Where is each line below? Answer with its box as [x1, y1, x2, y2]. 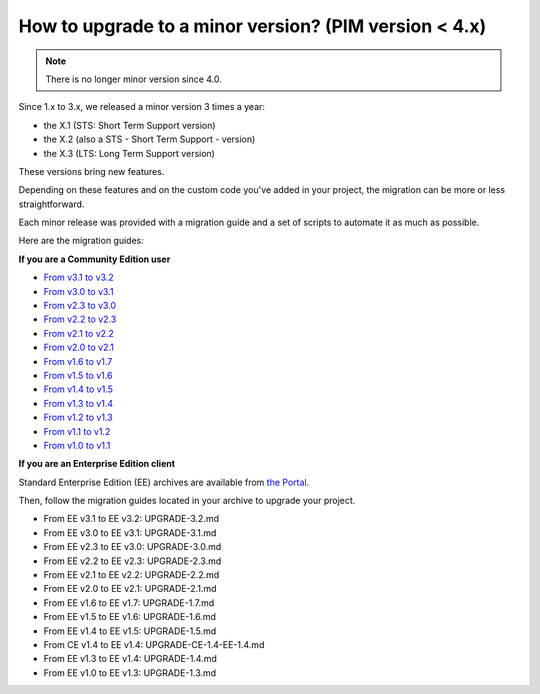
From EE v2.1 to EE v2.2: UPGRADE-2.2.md [43, 569, 220, 581]
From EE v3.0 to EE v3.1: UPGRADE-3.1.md [43, 526, 217, 539]
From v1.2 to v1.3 [43, 411, 114, 424]
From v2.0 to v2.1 [43, 341, 115, 354]
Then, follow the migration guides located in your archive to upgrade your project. [18, 495, 356, 507]
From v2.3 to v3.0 [43, 300, 117, 312]
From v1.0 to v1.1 [43, 439, 111, 451]
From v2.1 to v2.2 [43, 327, 115, 339]
